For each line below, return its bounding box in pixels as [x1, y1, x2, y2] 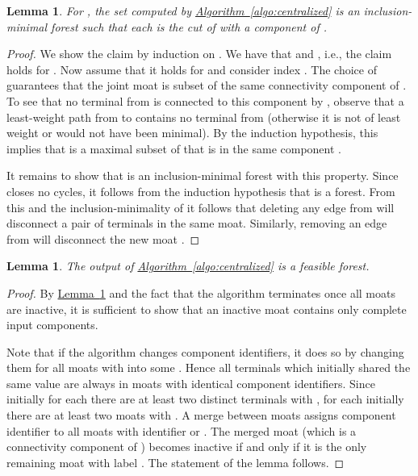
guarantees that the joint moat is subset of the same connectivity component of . [6, 77, 407, 94]
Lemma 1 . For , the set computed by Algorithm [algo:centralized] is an [6, 2, 360, 19]
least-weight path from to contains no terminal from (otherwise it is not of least [6, 108, 401, 125]
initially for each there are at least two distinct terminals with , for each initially [6, 390, 404, 407]
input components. [6, 316, 98, 333]
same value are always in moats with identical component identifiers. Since [6, 374, 375, 391]
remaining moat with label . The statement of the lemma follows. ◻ [6, 453, 345, 470]
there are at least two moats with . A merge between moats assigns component [6, 407, 396, 424]
